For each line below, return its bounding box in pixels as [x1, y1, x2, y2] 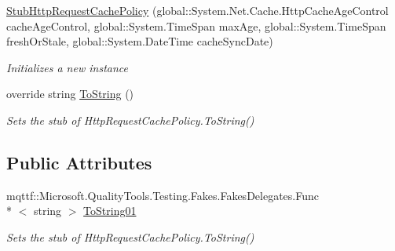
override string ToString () [6, 85, 134, 102]
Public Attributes [6, 150, 152, 174]
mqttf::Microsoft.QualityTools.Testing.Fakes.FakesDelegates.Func [6, 187, 319, 203]
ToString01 [83, 202, 137, 219]
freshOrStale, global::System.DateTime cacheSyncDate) [6, 33, 273, 49]
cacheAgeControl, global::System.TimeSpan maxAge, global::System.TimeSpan [6, 17, 386, 34]
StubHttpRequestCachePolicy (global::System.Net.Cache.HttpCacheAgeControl [6, 2, 389, 18]
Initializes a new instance [6, 59, 128, 75]
